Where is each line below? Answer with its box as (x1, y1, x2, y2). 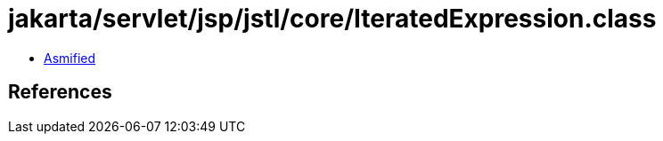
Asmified (44, 50, 96, 66)
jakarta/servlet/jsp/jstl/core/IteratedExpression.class (8, 4, 657, 34)
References (8, 81, 112, 104)
